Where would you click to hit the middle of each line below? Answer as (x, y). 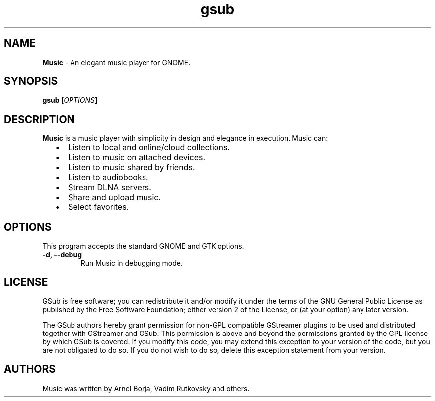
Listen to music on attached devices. (137, 158)
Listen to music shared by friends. (132, 167)
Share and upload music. (115, 197)
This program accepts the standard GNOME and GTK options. (143, 246)
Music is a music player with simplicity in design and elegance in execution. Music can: (185, 138)
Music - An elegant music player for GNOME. (116, 62)
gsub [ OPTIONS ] (70, 100)
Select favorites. (99, 207)
